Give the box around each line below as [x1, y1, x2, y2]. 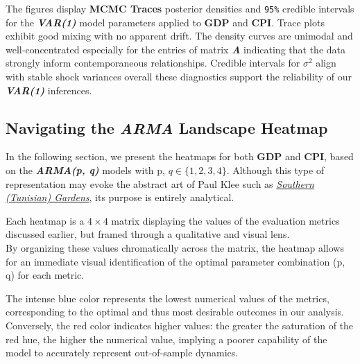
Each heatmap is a [6, 213, 85, 227]
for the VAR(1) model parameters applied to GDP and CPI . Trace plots [6, 15, 325, 29]
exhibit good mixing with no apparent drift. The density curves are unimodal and [6, 28, 353, 43]
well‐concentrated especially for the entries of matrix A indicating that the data [6, 42, 345, 56]
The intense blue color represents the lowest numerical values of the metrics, [6, 291, 329, 305]
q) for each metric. [6, 268, 85, 282]
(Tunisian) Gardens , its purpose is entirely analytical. [6, 190, 234, 205]
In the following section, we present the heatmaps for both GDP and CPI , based [6, 149, 354, 164]
